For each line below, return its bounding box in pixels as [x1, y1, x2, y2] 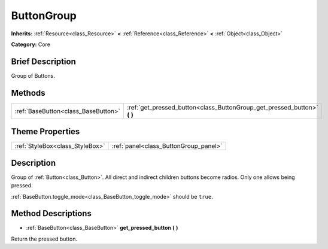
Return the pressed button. [11, 235, 78, 242]
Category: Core [11, 41, 51, 48]
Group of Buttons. [11, 72, 55, 79]
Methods [11, 87, 45, 98]
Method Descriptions [11, 208, 92, 218]
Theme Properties [11, 126, 80, 137]
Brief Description [11, 56, 76, 66]
